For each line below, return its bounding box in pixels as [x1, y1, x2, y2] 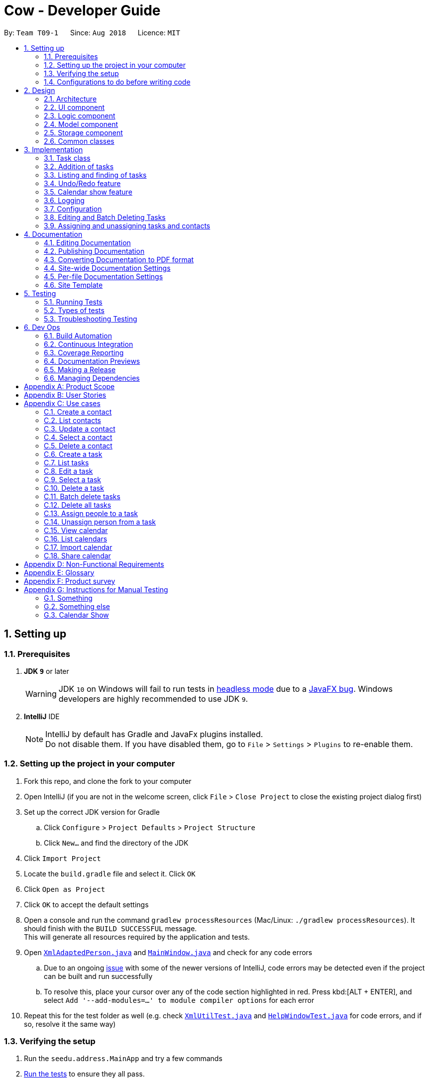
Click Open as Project [24, 884, 106, 893]
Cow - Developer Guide [4, 2, 161, 19]
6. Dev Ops [24, 323, 60, 331]
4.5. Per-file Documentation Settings [44, 272, 163, 281]
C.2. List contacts [44, 416, 101, 425]
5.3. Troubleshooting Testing [44, 314, 137, 323]
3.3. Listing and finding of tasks [44, 170, 147, 179]
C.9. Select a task [44, 475, 102, 484]
